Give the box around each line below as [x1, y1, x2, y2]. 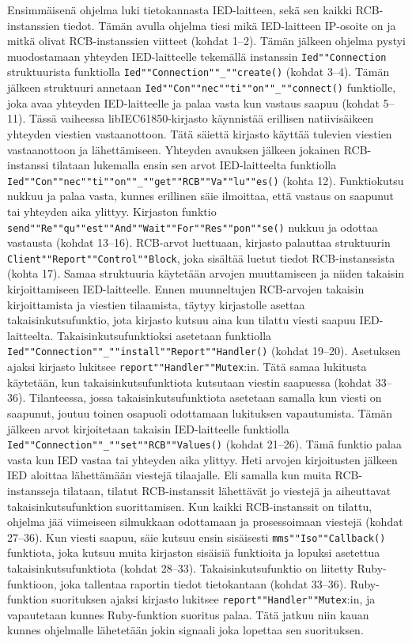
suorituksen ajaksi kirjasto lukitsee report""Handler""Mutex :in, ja [51, 591, 376, 607]
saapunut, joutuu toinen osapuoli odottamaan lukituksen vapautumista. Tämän [7, 404, 392, 421]
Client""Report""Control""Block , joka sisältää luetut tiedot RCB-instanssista [7, 249, 395, 266]
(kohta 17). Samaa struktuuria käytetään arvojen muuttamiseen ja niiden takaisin [7, 265, 405, 282]
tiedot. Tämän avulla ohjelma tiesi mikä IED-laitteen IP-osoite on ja [63, 17, 396, 33]
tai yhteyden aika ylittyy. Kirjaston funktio [7, 202, 217, 219]
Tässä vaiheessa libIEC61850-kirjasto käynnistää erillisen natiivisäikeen [28, 110, 374, 127]
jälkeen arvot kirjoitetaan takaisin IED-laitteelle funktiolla [7, 420, 289, 437]
